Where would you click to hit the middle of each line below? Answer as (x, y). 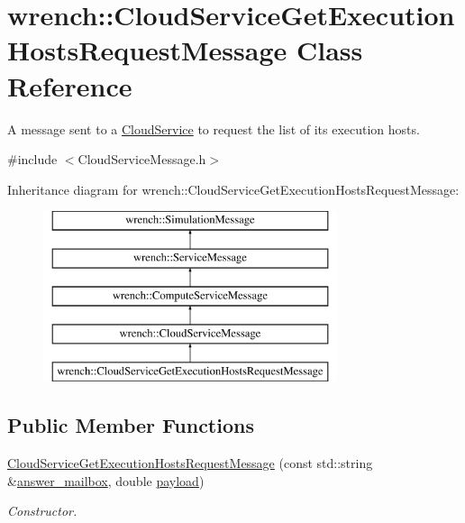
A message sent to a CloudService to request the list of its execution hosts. (214, 128)
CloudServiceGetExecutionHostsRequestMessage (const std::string (190, 463)
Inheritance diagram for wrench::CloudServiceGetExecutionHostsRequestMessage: (233, 189)
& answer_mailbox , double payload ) (106, 480)
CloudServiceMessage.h (142, 159)
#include (32, 159)
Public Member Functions (131, 425)
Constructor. (42, 511)
